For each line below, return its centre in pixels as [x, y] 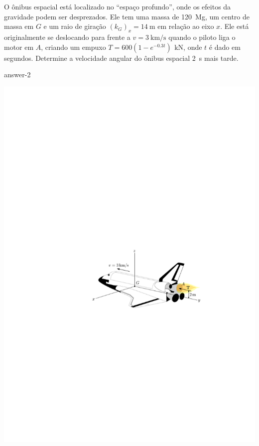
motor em [19, 47]
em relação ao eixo [186, 26]
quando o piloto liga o [202, 37]
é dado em [225, 47]
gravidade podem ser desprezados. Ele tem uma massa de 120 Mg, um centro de [127, 16]
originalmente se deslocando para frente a [67, 37]
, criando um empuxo [73, 47]
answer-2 [17, 74]
